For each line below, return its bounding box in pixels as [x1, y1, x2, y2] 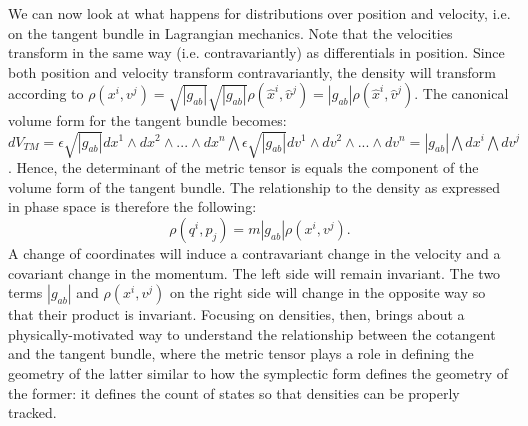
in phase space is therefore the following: [8, 196, 257, 217]
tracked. [8, 402, 57, 423]
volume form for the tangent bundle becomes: [8, 110, 287, 131]
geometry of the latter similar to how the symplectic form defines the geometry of [8, 363, 509, 384]
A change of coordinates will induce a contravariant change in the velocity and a [8, 243, 501, 264]
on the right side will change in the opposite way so [169, 282, 486, 303]
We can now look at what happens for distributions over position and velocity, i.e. [8, 3, 511, 23]
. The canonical [414, 83, 509, 104]
